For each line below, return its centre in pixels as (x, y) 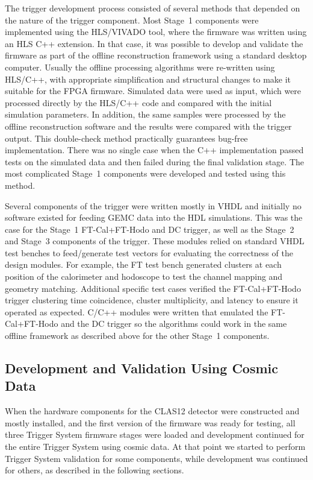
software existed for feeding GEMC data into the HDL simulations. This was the (154, 217)
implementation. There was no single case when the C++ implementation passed (154, 150)
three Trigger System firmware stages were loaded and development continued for (155, 434)
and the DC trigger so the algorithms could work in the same (174, 324)
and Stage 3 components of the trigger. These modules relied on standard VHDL (155, 241)
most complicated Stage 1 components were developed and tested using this (145, 173)
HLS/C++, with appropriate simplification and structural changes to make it (148, 79)
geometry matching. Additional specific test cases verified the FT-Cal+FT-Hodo (153, 288)
